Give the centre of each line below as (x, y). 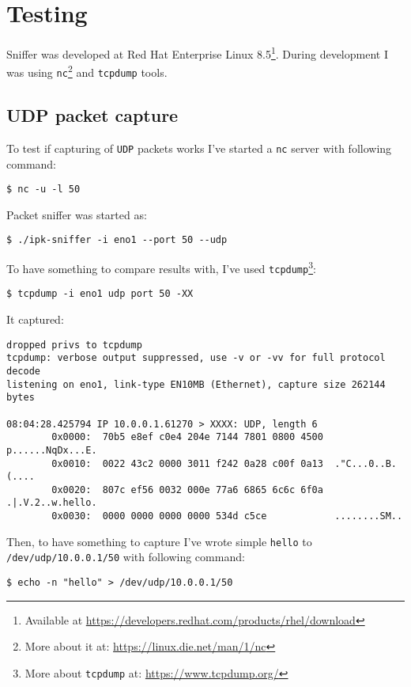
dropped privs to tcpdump (74, 345)
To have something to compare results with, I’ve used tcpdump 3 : (161, 267)
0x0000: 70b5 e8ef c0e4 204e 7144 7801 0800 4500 (187, 437)
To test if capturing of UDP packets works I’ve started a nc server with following (199, 148)
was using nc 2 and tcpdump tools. (87, 71)
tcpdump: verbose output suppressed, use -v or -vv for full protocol (196, 358)
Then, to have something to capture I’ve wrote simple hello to (159, 541)
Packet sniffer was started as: (77, 214)
